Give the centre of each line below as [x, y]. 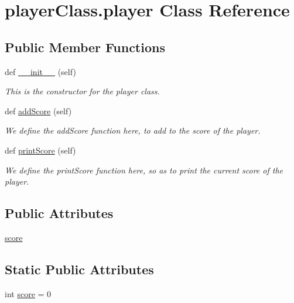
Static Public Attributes [79, 269]
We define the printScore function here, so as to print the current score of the [144, 170]
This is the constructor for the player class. [82, 91]
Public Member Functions [85, 47]
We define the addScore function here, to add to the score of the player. [133, 130]
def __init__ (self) [40, 71]
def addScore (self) [38, 110]
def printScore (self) [40, 150]
